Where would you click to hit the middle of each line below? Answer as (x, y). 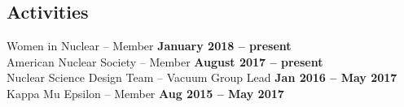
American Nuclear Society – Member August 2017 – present (165, 61)
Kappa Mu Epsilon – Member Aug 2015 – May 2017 (145, 93)
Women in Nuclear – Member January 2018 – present (149, 46)
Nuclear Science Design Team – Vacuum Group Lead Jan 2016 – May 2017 (202, 77)
